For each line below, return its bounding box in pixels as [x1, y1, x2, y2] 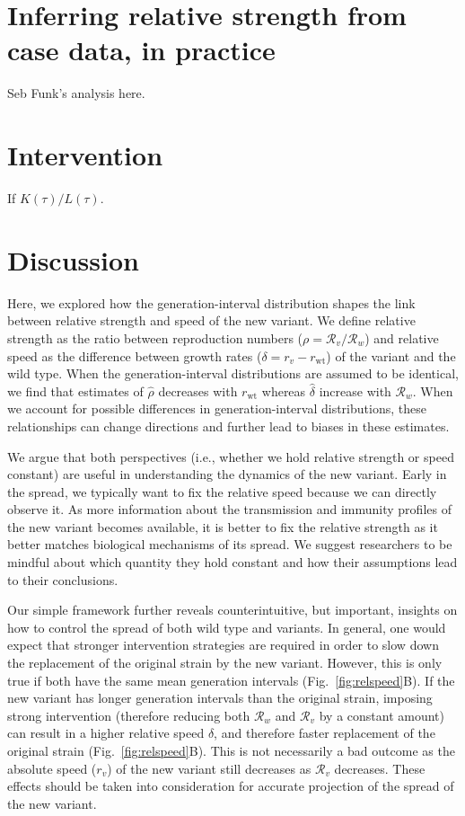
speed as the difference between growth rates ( [7, 346, 262, 365]
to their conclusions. [7, 570, 118, 589]
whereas [261, 381, 306, 400]
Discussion [7, 241, 139, 278]
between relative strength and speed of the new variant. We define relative [7, 311, 416, 330]
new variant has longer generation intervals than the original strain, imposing [7, 688, 433, 707]
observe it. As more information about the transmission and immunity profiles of [7, 500, 452, 519]
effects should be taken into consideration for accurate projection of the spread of [7, 776, 454, 795]
